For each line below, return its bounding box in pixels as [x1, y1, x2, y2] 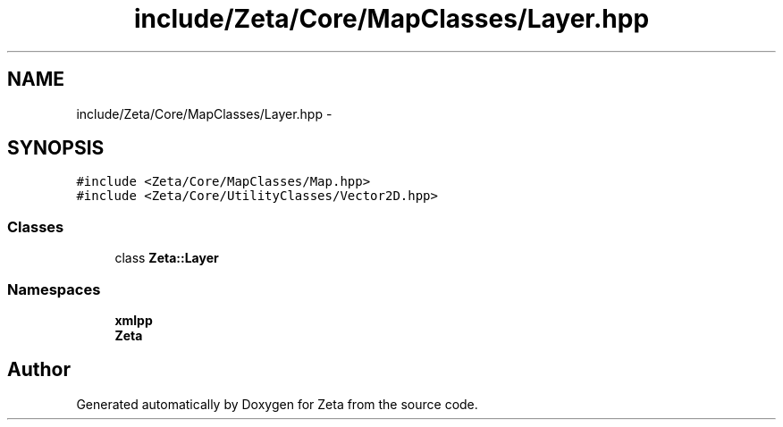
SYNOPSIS [7, 137, 105, 160]
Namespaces [7, 280, 101, 298]
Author [7, 358, 71, 381]
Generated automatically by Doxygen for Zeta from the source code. [76, 396, 478, 412]
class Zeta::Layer [114, 250, 219, 266]
